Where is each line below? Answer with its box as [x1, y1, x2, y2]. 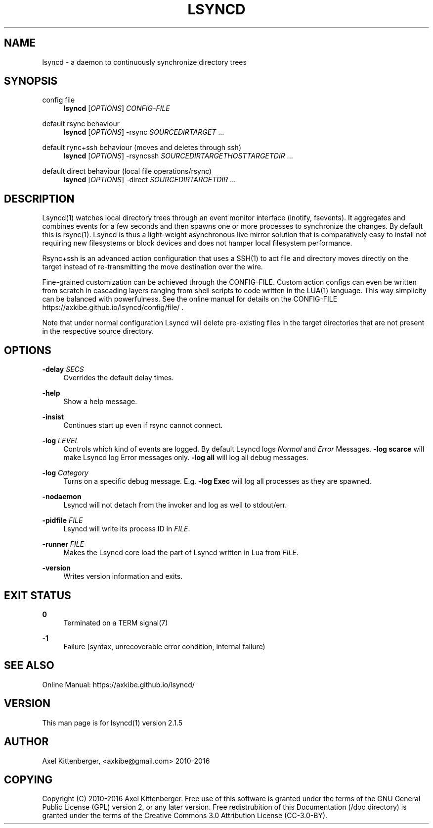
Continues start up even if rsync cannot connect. [63, 421, 223, 430]
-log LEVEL [42, 436, 79, 445]
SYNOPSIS [4, 75, 58, 88]
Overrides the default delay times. [63, 373, 174, 382]
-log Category [42, 468, 88, 477]
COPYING [4, 773, 53, 786]
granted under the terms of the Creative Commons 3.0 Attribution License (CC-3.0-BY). [42, 811, 328, 820]
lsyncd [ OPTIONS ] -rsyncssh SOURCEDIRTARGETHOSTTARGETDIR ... [63, 152, 293, 160]
